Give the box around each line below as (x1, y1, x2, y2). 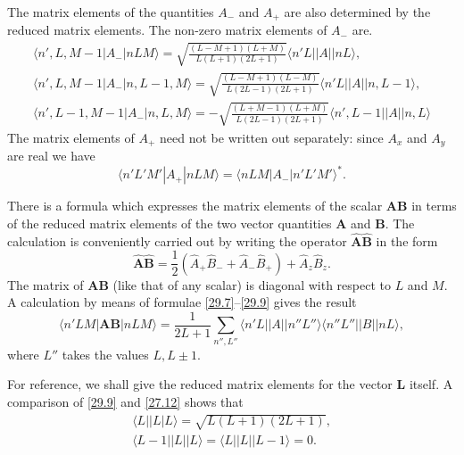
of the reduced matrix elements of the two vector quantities (7, 213, 332, 232)
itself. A (409, 375, 453, 393)
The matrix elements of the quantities (7, 3, 214, 21)
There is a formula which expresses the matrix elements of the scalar (7, 196, 383, 215)
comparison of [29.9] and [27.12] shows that (7, 392, 244, 410)
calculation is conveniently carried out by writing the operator (7, 231, 347, 250)
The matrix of (7, 275, 84, 294)
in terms (411, 196, 457, 215)
